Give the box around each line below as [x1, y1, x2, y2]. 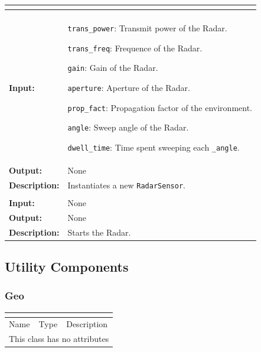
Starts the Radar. [67, 226, 131, 238]
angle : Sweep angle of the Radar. [67, 121, 189, 133]
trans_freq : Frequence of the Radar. [67, 41, 203, 54]
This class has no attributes [9, 333, 109, 345]
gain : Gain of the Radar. [67, 61, 158, 74]
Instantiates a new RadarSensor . [67, 178, 185, 191]
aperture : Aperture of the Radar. [67, 81, 190, 93]
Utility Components [5, 258, 129, 276]
